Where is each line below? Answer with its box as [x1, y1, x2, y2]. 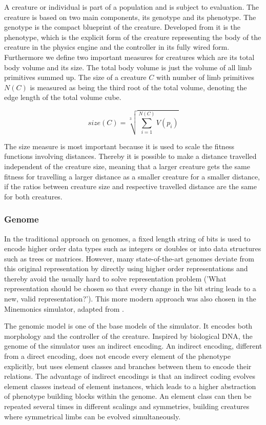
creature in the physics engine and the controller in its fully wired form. [4, 42, 230, 52]
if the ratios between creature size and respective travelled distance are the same [4, 181, 257, 192]
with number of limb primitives [156, 72, 255, 83]
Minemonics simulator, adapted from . [4, 303, 124, 314]
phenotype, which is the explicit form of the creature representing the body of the [4, 31, 261, 42]
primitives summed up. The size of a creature [4, 72, 147, 83]
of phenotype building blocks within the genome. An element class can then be [4, 391, 252, 401]
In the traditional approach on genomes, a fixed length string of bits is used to [4, 233, 251, 244]
